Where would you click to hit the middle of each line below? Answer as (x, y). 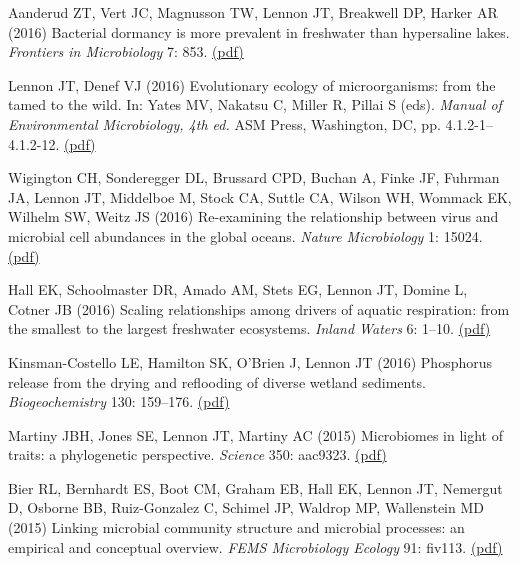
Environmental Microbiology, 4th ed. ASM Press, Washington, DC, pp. (224, 123)
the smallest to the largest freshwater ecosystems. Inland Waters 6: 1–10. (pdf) (249, 328)
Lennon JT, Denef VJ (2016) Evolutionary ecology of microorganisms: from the (252, 84)
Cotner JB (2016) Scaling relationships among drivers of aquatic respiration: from (259, 308)
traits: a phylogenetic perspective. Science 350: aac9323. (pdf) (197, 454)
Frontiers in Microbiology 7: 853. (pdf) (126, 51)
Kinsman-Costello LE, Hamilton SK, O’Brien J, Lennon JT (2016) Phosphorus (250, 361)
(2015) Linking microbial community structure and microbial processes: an (236, 527)
